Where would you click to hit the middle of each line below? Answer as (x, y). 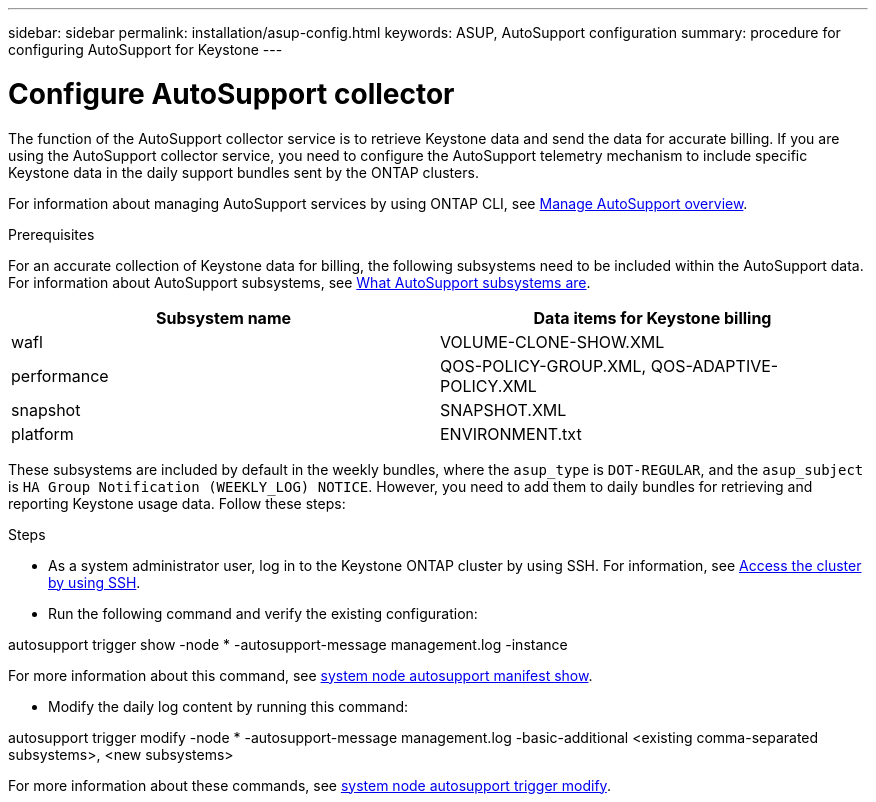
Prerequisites (51, 234)
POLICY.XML (488, 385)
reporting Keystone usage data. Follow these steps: (177, 503)
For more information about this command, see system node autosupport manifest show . (300, 675)
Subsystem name (223, 317)
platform (42, 433)
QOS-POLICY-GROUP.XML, (543, 365)
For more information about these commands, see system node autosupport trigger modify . (309, 785)
